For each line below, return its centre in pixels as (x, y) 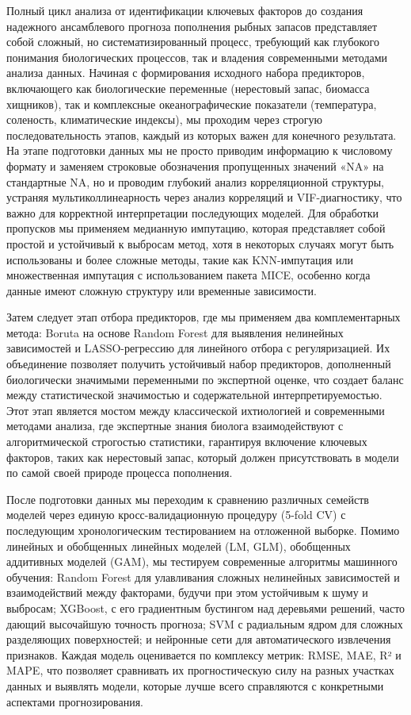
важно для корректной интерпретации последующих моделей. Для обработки (192, 212)
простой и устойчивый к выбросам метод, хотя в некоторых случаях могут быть (200, 243)
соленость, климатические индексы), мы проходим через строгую (165, 119)
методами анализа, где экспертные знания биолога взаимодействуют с (175, 426)
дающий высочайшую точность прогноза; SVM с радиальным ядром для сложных (205, 623)
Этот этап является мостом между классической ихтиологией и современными (196, 410)
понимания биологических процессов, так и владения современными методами (197, 57)
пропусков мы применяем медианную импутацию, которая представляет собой (196, 228)
